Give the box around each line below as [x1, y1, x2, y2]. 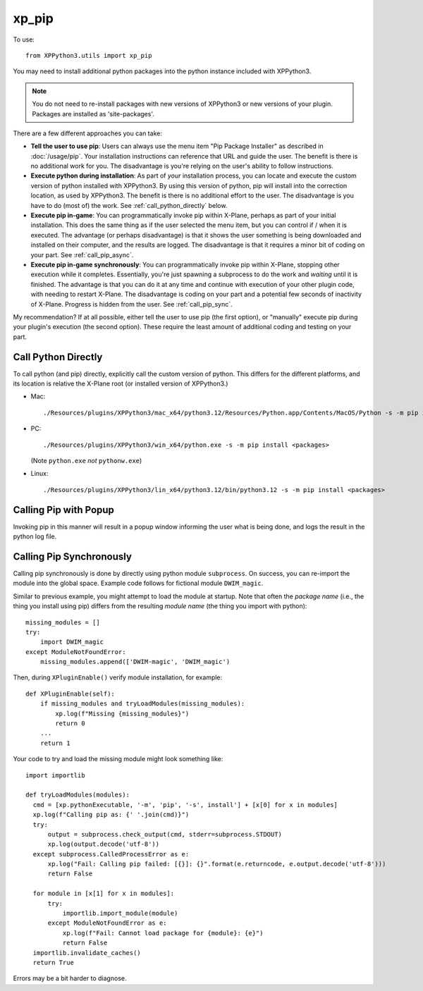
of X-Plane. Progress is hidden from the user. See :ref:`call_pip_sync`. [30, 300, 233, 308]
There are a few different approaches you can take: [13, 129, 162, 137]
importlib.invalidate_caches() [32, 949, 141, 956]
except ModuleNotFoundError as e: [47, 919, 167, 927]
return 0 [55, 720, 85, 727]
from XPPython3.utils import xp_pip [25, 51, 152, 59]
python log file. [13, 532, 57, 541]
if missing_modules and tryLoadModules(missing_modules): [39, 700, 245, 708]
